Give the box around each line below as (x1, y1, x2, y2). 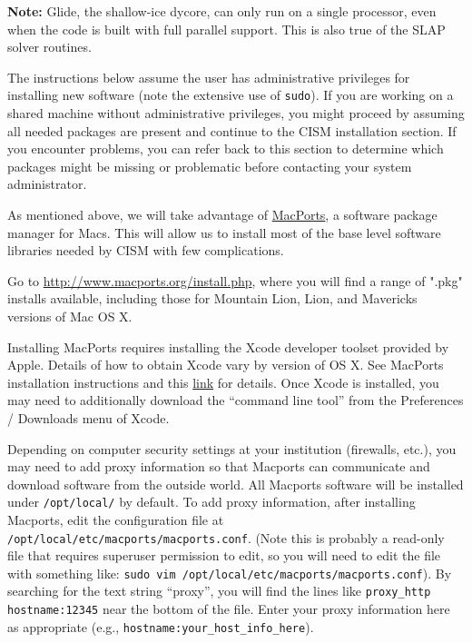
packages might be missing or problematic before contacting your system (7, 156, 412, 175)
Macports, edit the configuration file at (7, 509, 224, 529)
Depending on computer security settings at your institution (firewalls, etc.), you (7, 439, 457, 458)
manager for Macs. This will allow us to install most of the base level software (7, 223, 441, 242)
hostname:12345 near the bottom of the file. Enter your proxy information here (7, 599, 450, 618)
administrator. (7, 174, 87, 193)
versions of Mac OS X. (7, 306, 133, 325)
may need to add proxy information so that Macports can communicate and (7, 457, 430, 476)
